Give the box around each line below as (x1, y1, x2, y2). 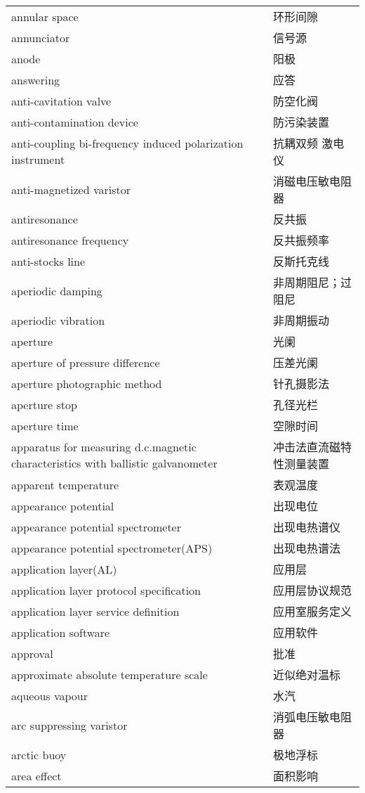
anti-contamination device (11, 113, 138, 130)
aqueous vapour (11, 687, 88, 704)
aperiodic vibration (11, 311, 105, 328)
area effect (11, 767, 62, 784)
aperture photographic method (11, 375, 162, 392)
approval (11, 645, 53, 662)
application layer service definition (11, 602, 180, 619)
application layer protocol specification (11, 581, 201, 598)
